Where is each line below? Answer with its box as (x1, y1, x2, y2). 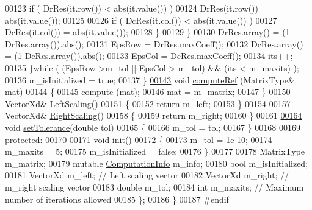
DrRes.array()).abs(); (5, 37, 84, 50)
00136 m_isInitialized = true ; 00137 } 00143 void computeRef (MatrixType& (5, 73, 295, 86)
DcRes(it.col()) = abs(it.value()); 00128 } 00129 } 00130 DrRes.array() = (5, 26, 280, 38)
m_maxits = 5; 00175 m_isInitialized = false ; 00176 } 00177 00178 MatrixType (5, 145, 305, 158)
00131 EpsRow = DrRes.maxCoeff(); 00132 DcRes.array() (87, 37, 303, 50)
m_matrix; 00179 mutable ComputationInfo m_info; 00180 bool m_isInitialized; (5, 156, 308, 169)
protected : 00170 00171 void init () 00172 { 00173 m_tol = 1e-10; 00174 (5, 133, 272, 145)
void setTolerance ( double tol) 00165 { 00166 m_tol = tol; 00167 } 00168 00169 (5, 121, 300, 133)
